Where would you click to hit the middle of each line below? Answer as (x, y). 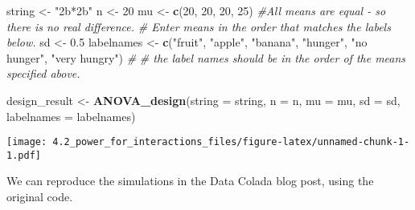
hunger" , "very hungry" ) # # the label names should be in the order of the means (206, 57)
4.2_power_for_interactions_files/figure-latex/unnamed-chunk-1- (231, 142)
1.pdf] (24, 155)
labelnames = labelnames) (71, 116)
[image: (27, 142)
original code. (40, 197)
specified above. (43, 73)
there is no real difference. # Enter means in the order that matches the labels (199, 26)
